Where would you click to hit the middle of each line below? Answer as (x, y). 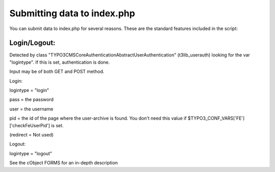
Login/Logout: (32, 43)
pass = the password (32, 100)
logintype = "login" (29, 90)
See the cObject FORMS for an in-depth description (64, 163)
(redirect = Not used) (32, 134)
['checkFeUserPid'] (30, 125)
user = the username (31, 109)
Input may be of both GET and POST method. (57, 72)
